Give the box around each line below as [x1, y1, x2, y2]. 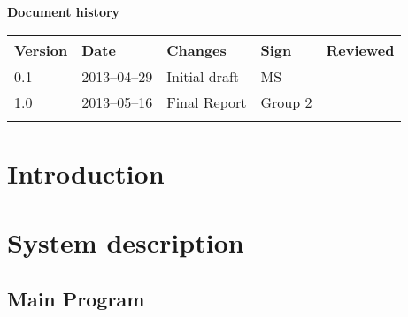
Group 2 [260, 91, 312, 112]
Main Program [7, 284, 145, 312]
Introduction [7, 155, 165, 191]
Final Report [166, 91, 247, 112]
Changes [166, 39, 227, 60]
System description [7, 224, 244, 260]
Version [14, 39, 68, 60]
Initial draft [166, 65, 240, 87]
